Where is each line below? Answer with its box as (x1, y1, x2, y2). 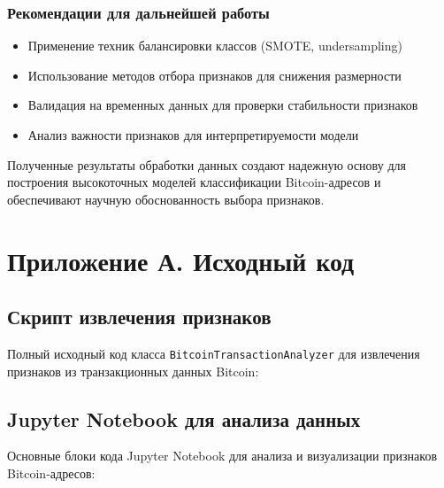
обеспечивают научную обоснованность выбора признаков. (7, 190, 325, 208)
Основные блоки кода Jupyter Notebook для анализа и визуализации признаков (7, 446, 438, 465)
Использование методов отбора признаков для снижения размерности (27, 66, 402, 84)
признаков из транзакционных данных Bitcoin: (7, 361, 259, 380)
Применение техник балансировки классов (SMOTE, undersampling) (27, 36, 402, 55)
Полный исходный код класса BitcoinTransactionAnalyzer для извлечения (7, 344, 420, 362)
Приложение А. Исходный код (7, 242, 355, 278)
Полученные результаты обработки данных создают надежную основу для (7, 155, 406, 174)
